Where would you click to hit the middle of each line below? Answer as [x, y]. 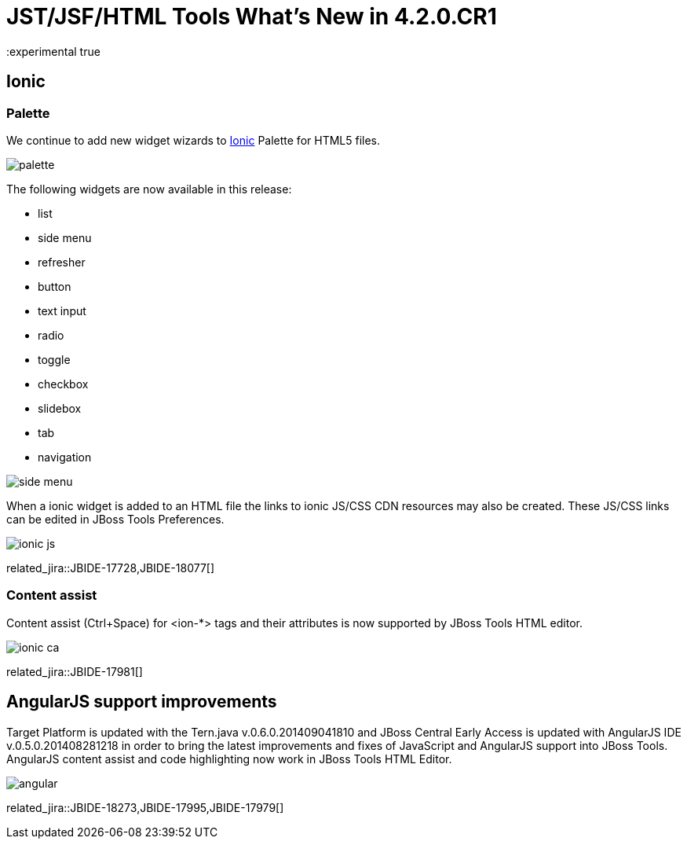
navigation [65, 457]
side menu [65, 237]
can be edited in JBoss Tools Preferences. [115, 519]
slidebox [60, 408]
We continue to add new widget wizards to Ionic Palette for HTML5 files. [194, 140]
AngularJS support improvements [142, 702]
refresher [62, 262]
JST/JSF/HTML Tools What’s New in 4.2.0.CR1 [252, 17]
